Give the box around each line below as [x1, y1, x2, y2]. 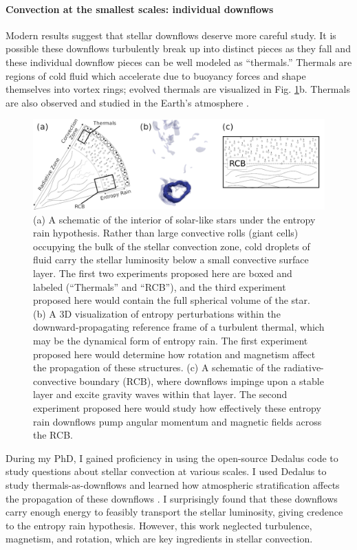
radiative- [283, 360, 324, 375]
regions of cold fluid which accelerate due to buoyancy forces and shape [6, 68, 306, 82]
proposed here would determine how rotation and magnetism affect [33, 346, 316, 361]
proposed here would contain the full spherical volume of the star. [33, 293, 310, 307]
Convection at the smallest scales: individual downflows [6, 1, 274, 16]
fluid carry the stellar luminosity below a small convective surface [33, 252, 309, 267]
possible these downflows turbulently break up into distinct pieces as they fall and [6, 41, 351, 56]
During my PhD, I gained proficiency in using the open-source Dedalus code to [6, 450, 338, 465]
